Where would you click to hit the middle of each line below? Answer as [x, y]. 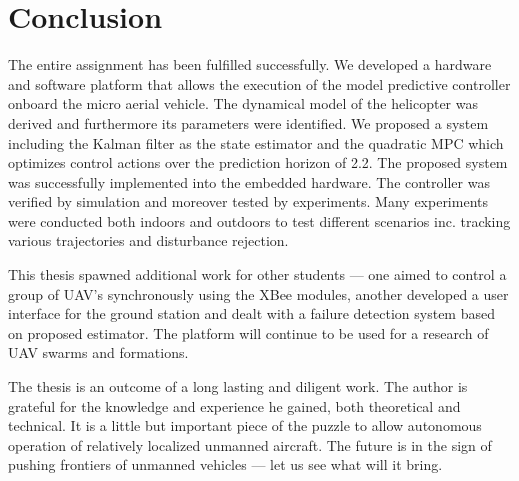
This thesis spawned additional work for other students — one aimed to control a [257, 274]
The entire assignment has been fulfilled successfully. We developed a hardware [250, 64]
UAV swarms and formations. [98, 352]
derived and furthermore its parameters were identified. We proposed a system [248, 122]
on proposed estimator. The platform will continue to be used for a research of [248, 332]
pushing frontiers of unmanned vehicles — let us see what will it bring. [225, 464]
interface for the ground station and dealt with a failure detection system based [251, 313]
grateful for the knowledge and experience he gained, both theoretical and [234, 405]
